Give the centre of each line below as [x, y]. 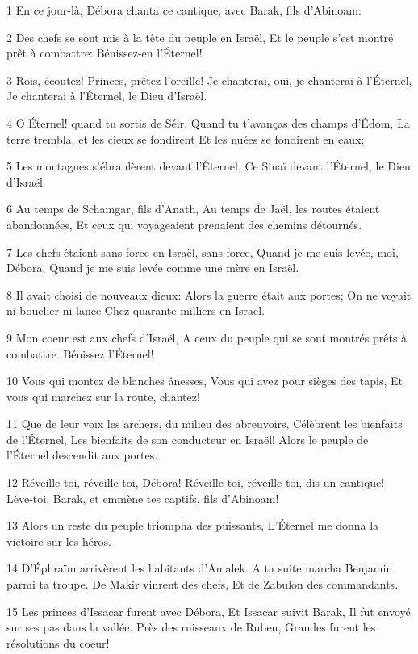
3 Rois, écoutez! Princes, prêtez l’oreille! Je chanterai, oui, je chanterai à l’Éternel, [209, 80]
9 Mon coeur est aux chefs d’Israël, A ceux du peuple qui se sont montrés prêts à [207, 337]
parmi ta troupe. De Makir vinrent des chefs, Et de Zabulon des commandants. [203, 584]
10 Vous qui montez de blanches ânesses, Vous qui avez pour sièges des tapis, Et [205, 381]
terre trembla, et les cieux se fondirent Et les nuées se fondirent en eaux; [186, 138]
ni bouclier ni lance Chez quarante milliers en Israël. [136, 310]
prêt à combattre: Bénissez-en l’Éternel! [104, 53]
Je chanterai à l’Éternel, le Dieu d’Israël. [107, 96]
